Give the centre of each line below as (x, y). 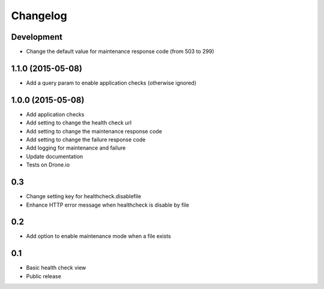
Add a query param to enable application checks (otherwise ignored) (111, 83)
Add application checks (55, 114)
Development (37, 37)
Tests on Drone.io (48, 165)
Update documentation (55, 156)
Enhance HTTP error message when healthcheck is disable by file (107, 205)
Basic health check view (56, 268)
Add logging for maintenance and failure (76, 148)
